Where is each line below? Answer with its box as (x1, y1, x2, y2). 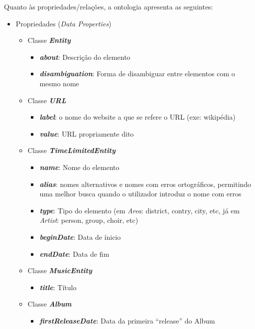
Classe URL (27, 95, 66, 105)
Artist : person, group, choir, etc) (39, 215, 138, 225)
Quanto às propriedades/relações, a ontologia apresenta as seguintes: (4, 1, 213, 11)
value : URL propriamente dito (39, 128, 134, 139)
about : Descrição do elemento (39, 51, 130, 62)
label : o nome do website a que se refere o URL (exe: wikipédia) (39, 112, 236, 122)
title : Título (39, 282, 77, 292)
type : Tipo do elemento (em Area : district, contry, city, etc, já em (39, 205, 240, 215)
